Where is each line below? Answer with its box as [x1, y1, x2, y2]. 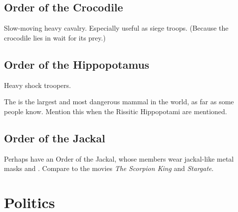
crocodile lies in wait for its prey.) [4, 32, 106, 42]
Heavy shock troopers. [4, 80, 71, 90]
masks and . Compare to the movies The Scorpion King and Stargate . [4, 163, 214, 173]
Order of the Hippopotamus [4, 56, 149, 72]
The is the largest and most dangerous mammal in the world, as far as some [4, 96, 234, 107]
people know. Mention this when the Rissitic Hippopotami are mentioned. [4, 106, 227, 116]
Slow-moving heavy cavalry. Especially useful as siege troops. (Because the [4, 23, 229, 33]
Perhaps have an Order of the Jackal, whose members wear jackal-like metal [4, 153, 234, 164]
